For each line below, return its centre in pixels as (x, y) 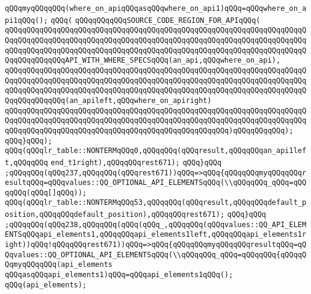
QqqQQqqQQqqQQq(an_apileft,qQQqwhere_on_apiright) (108, 100)
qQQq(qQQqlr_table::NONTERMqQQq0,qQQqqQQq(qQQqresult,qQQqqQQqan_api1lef (156, 151)
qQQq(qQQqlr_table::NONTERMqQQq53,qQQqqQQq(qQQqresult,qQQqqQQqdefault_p (156, 203)
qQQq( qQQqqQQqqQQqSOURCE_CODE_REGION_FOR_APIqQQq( (155, 20)
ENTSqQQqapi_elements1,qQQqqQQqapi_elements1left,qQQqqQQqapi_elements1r (156, 235)
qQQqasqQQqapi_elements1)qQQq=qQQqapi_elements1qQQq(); (119, 275)
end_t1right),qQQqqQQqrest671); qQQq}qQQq (136, 162)
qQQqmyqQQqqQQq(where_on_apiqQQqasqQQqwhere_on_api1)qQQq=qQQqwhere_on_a (156, 8)
